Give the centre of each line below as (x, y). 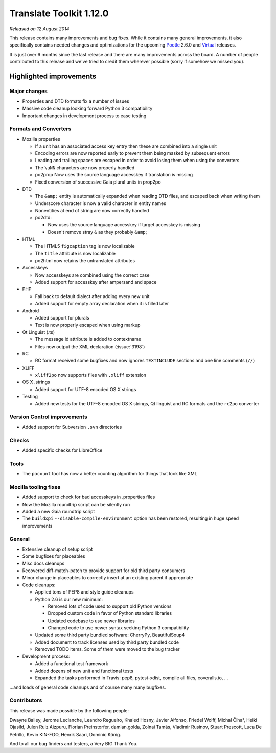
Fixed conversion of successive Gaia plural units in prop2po (98, 182)
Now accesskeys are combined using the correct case (92, 275)
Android (31, 311)
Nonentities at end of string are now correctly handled (92, 211)
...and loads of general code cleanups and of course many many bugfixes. (88, 687)
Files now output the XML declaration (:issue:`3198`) (90, 346)
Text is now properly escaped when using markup (88, 325)
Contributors (26, 700)
